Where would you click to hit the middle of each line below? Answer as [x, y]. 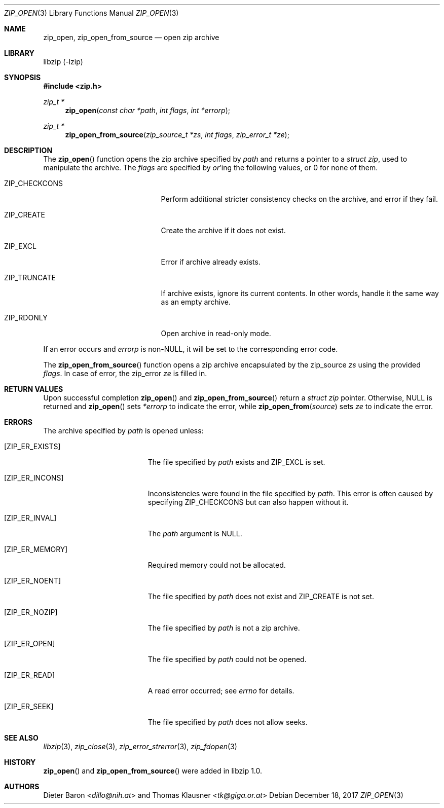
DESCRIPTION [28, 150]
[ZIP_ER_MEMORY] [36, 549]
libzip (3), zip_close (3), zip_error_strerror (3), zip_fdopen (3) [140, 746]
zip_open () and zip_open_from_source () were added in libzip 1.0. [153, 771]
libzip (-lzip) [63, 62]
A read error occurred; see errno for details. [221, 691]
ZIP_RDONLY [26, 318]
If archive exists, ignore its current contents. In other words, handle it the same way [300, 293]
